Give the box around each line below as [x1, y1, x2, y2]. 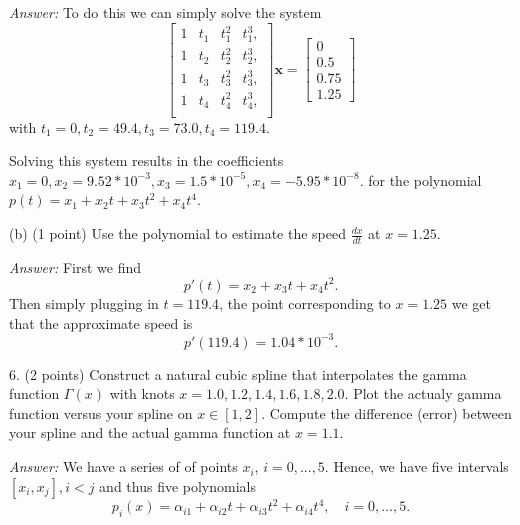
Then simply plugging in [9, 292, 159, 313]
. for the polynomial [359, 169, 482, 190]
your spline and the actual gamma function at [9, 422, 291, 443]
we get [451, 292, 491, 313]
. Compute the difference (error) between [261, 402, 512, 423]
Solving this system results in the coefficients [9, 150, 284, 171]
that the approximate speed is [9, 312, 193, 333]
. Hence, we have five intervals [324, 456, 509, 477]
